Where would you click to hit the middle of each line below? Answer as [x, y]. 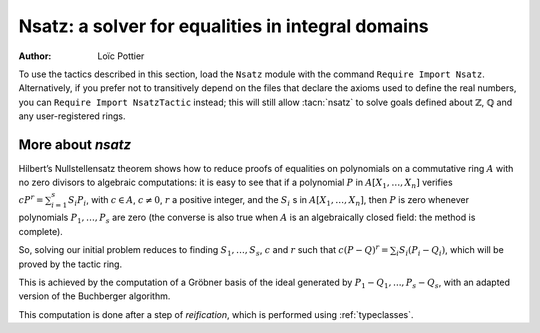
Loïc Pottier [121, 56]
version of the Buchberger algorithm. [94, 296]
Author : [35, 56]
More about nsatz [75, 144]
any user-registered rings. [72, 116]
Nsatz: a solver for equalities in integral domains [223, 26]
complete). [41, 231]
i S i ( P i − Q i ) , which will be [450, 251]
